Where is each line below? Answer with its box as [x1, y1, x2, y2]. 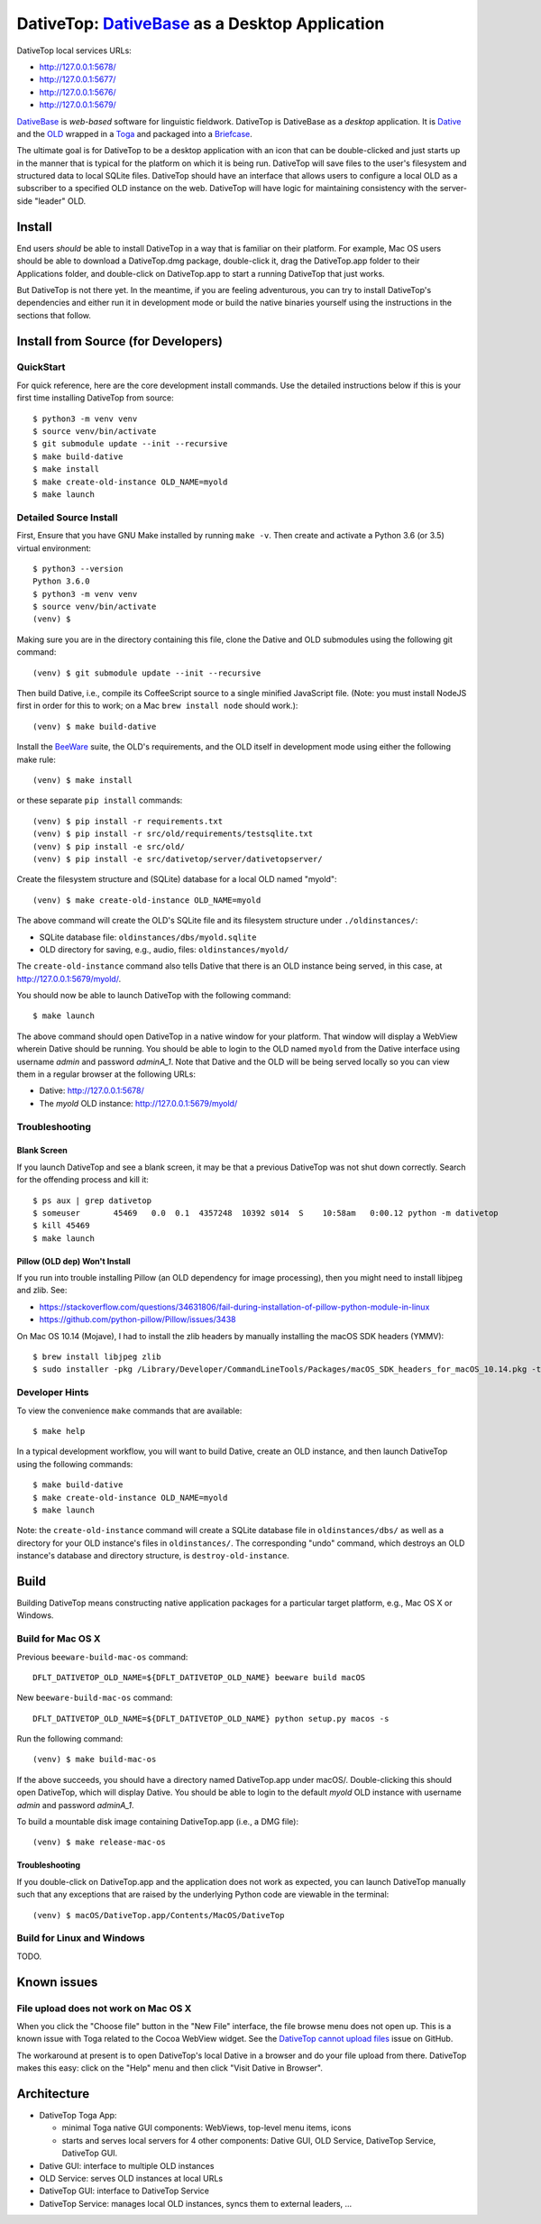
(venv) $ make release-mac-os [32, 1837, 167, 1848]
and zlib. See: [16, 1285, 68, 1296]
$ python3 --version [32, 564, 124, 574]
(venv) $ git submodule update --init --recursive [32, 667, 261, 678]
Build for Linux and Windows [16, 1932, 145, 1944]
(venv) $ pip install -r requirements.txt [32, 816, 224, 826]
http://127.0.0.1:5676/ [39, 87, 116, 97]
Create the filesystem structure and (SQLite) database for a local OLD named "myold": [16, 874, 337, 885]
